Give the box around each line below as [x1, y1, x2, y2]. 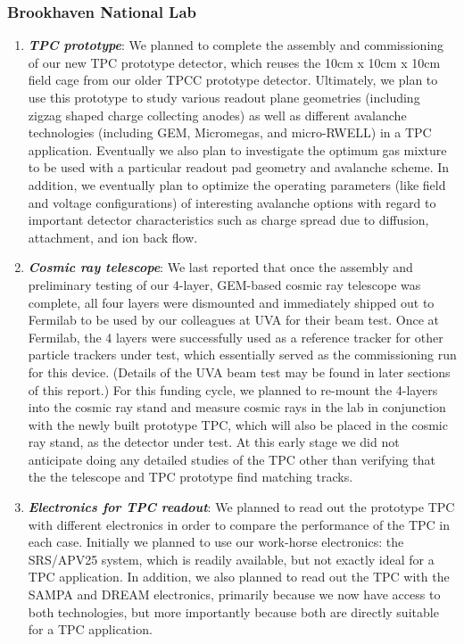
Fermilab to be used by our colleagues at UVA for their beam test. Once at [28, 310, 440, 329]
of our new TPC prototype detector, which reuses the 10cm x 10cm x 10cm [28, 53, 441, 71]
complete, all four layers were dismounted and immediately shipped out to [28, 293, 435, 311]
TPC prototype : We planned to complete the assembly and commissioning [28, 36, 444, 54]
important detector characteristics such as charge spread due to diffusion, [28, 211, 429, 229]
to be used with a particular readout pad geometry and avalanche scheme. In [28, 158, 450, 177]
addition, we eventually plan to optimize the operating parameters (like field [28, 175, 446, 194]
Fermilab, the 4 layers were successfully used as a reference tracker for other [28, 327, 443, 346]
